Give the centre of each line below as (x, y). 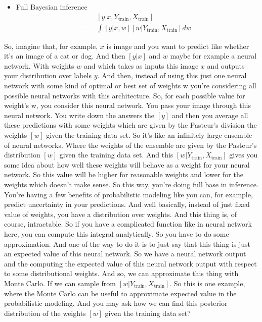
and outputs (226, 65)
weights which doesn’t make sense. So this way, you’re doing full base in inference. (131, 184)
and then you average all (210, 115)
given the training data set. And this (116, 155)
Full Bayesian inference (52, 7)
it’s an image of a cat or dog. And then (65, 56)
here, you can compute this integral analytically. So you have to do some (117, 233)
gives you (244, 155)
